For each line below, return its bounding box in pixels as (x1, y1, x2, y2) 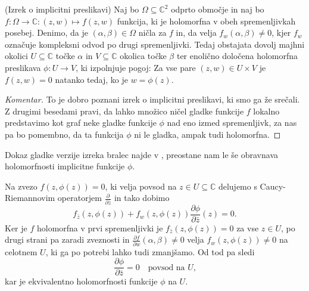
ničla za (138, 26, 167, 39)
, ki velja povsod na (105, 179, 177, 192)
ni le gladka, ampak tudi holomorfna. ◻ (134, 128, 281, 140)
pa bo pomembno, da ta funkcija (5, 128, 124, 140)
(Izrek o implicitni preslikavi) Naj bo (5, 3, 139, 15)
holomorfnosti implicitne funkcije (5, 160, 125, 172)
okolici (5, 49, 28, 62)
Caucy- (260, 179, 286, 192)
